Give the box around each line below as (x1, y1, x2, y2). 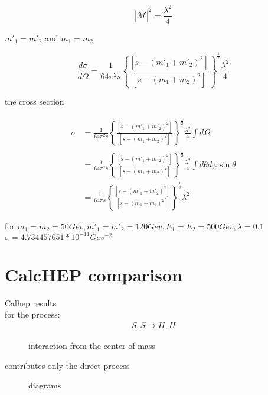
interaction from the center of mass (28, 339, 155, 352)
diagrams (28, 379, 61, 391)
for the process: (5, 308, 60, 320)
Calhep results (5, 296, 57, 309)
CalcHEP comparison (5, 262, 182, 286)
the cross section (5, 95, 64, 107)
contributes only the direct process (5, 359, 130, 371)
